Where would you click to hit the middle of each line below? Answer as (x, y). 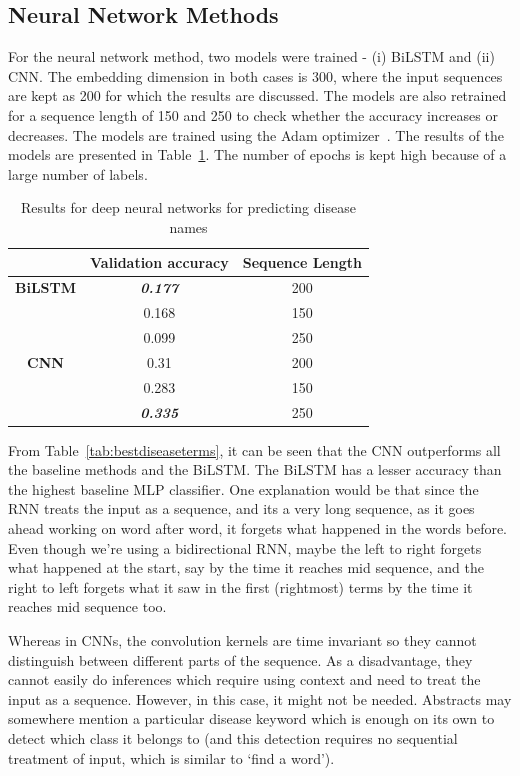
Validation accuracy (159, 261)
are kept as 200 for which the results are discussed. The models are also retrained (257, 95)
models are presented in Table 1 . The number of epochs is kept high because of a (257, 154)
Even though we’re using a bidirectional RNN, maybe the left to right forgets (245, 547)
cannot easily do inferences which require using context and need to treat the (244, 679)
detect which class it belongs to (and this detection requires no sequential (233, 738)
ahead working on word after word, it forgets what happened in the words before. (258, 528)
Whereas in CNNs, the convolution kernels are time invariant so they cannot (242, 640)
